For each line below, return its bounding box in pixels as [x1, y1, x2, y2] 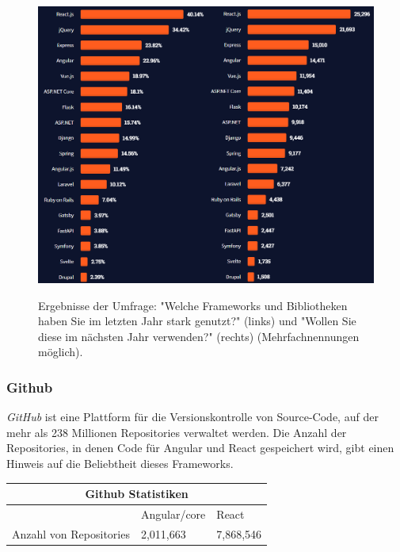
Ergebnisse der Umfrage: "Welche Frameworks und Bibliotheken [38, 297, 348, 313]
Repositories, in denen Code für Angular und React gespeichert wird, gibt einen [6, 439, 394, 456]
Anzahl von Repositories [12, 525, 130, 542]
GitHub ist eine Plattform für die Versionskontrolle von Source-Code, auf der [6, 408, 379, 425]
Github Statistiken [85, 485, 189, 502]
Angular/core [140, 505, 206, 522]
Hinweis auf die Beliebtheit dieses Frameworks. [6, 455, 234, 472]
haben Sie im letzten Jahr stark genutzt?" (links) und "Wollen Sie [38, 312, 356, 329]
